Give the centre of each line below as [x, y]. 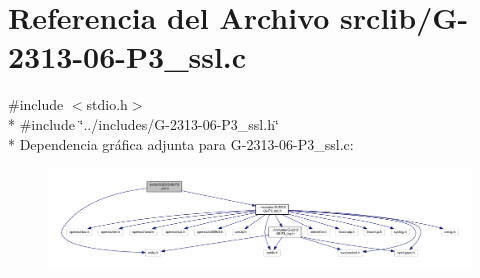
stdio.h [107, 104]
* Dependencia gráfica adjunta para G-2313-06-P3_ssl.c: [181, 143]
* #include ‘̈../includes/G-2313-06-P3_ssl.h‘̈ [143, 123]
